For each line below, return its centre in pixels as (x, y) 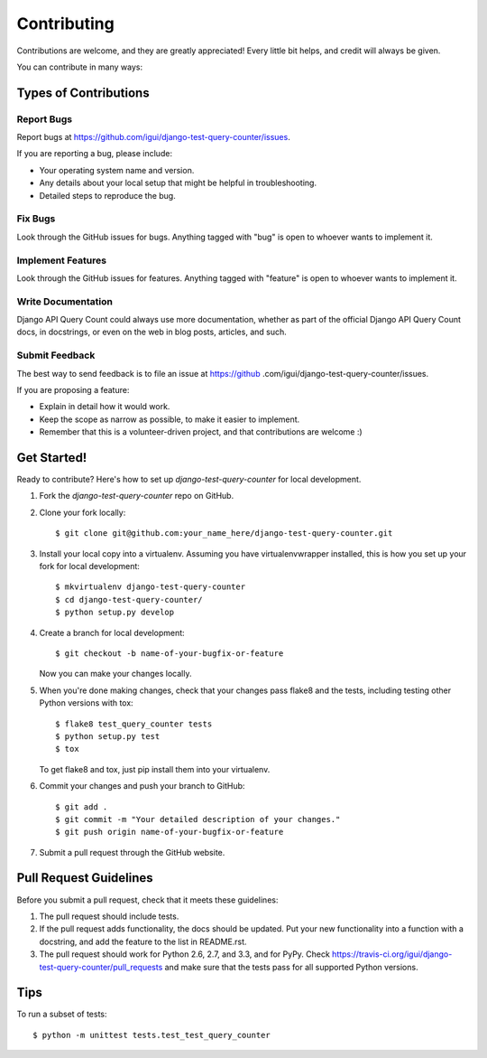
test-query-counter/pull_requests (101, 967)
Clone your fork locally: (83, 512)
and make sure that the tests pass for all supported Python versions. (291, 967)
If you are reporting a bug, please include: (95, 154)
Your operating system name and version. (117, 170)
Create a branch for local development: (112, 632)
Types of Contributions (83, 93)
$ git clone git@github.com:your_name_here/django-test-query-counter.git (224, 534)
